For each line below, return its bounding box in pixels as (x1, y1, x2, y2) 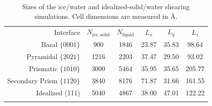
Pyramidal (26, 51, 58, 61)
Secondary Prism (7, 75, 58, 85)
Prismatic (29, 63, 58, 73)
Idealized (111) (36, 87, 81, 97)
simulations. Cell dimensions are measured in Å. (34, 11, 178, 21)
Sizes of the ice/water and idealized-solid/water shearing (22, 1, 190, 11)
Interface (54, 27, 81, 37)
